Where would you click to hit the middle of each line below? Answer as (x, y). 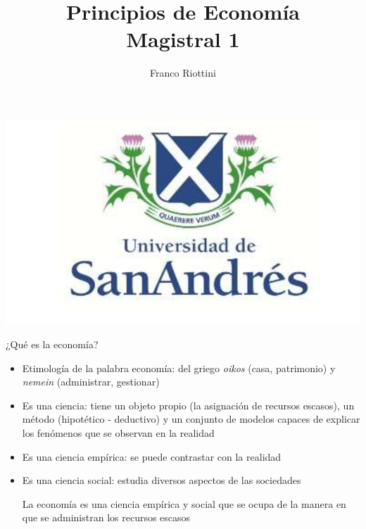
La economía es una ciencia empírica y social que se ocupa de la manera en (184, 503)
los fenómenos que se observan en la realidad (118, 432)
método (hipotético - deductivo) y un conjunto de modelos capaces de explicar (191, 419)
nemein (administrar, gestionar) (91, 382)
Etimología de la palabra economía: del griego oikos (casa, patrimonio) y (179, 368)
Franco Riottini (183, 73)
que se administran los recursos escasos (106, 517)
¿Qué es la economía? (52, 344)
